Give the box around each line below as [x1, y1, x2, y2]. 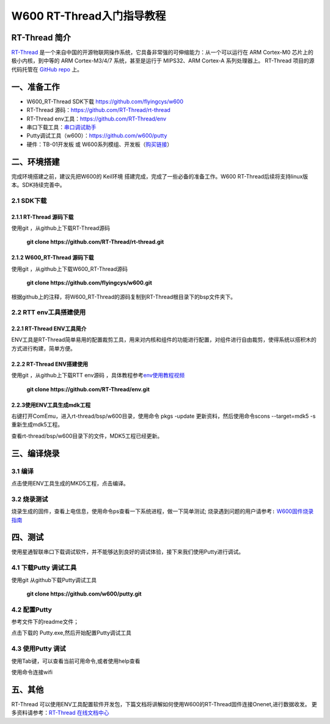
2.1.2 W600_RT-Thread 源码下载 [11, 254, 94, 261]
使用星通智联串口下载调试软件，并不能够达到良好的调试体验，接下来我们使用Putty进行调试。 [11, 548, 244, 556]
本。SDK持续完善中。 [11, 181, 65, 188]
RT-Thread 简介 [11, 32, 71, 43]
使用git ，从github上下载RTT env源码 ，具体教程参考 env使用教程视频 [11, 372, 185, 379]
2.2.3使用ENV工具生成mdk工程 [11, 401, 91, 408]
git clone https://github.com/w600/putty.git [26, 590, 142, 597]
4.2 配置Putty [11, 605, 52, 614]
